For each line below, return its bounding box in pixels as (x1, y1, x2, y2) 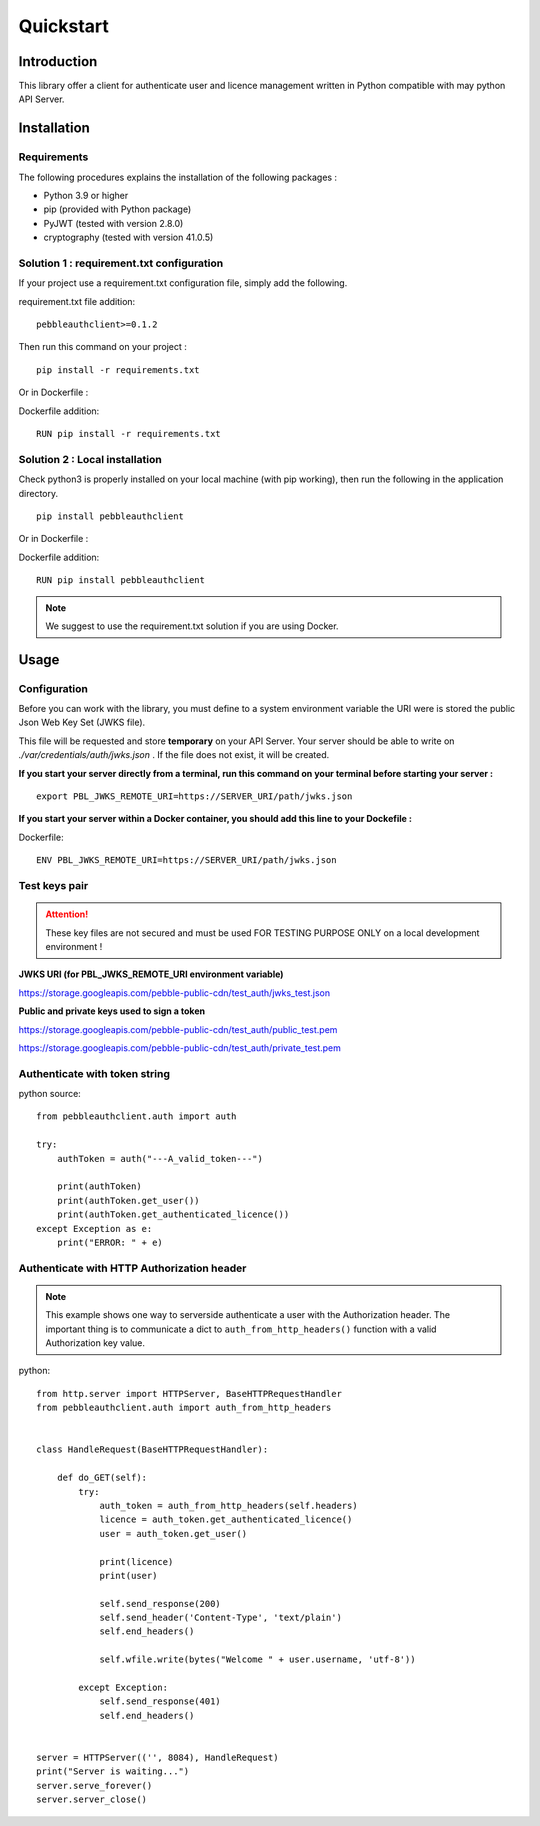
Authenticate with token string (18, 1066, 170, 1080)
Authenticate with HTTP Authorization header (18, 1261, 247, 1275)
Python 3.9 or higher (43, 190, 129, 201)
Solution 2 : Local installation (18, 452, 162, 466)
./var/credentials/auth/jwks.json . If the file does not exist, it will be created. (18, 749, 330, 761)
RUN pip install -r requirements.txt (36, 428, 222, 440)
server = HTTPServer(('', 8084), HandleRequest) (36, 1752, 279, 1763)
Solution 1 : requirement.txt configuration (18, 256, 224, 270)
